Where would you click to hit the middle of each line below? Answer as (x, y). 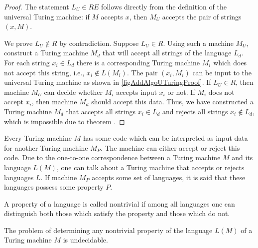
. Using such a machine (198, 43)
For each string (27, 62)
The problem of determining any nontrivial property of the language (108, 230)
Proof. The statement (37, 6)
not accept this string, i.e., (44, 72)
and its (242, 157)
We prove (18, 43)
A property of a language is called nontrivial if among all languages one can (120, 203)
